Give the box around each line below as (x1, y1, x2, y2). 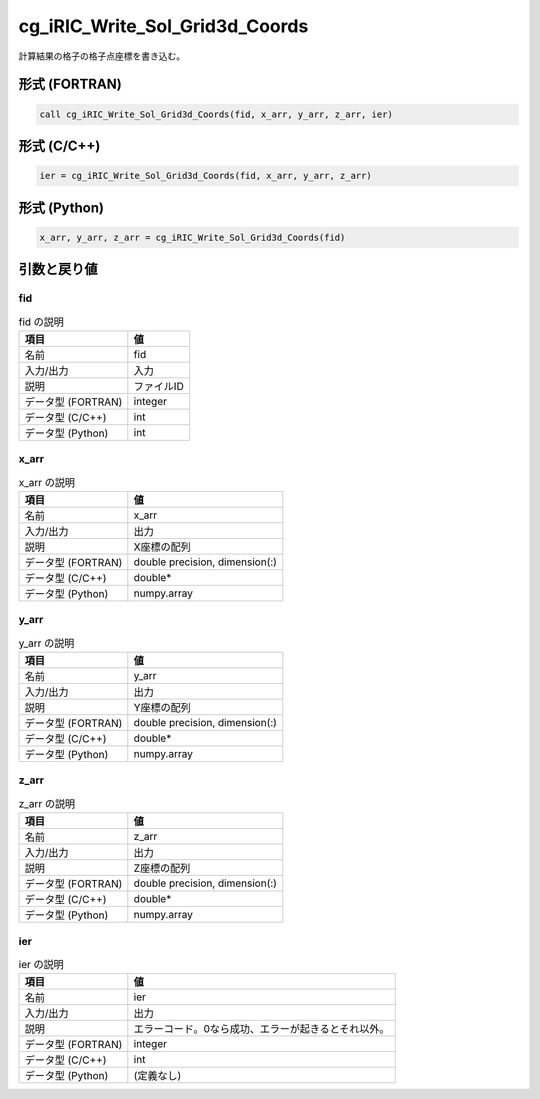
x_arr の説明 (18, 475, 75, 489)
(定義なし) (133, 1069, 182, 1083)
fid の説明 (18, 315, 65, 329)
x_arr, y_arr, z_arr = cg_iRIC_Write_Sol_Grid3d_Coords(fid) (39, 231, 346, 243)
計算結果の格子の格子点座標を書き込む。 (18, 50, 185, 62)
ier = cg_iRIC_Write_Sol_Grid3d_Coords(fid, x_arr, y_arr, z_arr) (39, 170, 372, 182)
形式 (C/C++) (18, 137, 101, 154)
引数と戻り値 (18, 261, 98, 278)
